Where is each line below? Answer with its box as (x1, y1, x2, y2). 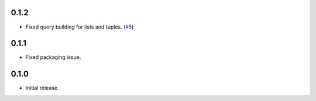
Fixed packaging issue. (25, 54, 81, 61)
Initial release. (25, 85, 59, 92)
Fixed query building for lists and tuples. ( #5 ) (25, 23, 134, 30)
